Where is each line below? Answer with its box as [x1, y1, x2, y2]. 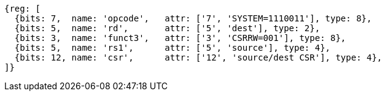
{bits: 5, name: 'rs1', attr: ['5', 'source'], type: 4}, [14, 43, 331, 53]
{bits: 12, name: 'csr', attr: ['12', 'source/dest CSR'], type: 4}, [14, 53, 383, 62]
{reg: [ [4, 4, 41, 13]
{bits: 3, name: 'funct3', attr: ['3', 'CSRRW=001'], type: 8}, [14, 33, 346, 43]
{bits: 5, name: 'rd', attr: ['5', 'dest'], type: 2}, [14, 23, 321, 33]
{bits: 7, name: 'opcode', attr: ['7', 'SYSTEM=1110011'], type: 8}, [14, 13, 372, 23]
